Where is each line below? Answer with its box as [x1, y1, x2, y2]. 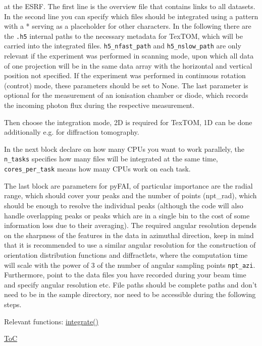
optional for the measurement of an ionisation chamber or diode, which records [4, 90, 248, 100]
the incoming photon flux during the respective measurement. [4, 100, 195, 110]
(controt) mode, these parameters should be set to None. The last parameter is [4, 80, 248, 90]
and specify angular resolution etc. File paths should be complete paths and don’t [4, 279, 257, 290]
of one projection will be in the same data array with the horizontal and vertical [4, 60, 252, 71]
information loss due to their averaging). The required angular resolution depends [4, 220, 256, 230]
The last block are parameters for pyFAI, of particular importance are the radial [4, 180, 253, 191]
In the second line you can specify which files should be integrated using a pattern [4, 11, 258, 21]
